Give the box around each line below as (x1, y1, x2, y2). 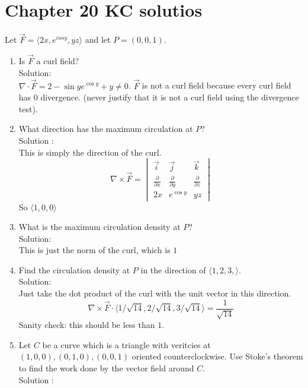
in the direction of (140, 263, 206, 276)
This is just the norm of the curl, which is (18, 244, 171, 256)
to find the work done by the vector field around (18, 361, 194, 374)
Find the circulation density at (18, 263, 130, 276)
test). (18, 102, 38, 115)
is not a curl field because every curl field (142, 79, 291, 92)
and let (85, 33, 111, 46)
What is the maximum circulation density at (18, 220, 181, 233)
